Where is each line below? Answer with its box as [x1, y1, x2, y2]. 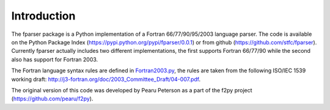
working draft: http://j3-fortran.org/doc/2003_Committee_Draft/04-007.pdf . [11, 75, 201, 83]
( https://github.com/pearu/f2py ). [11, 95, 94, 103]
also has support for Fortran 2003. [11, 55, 98, 63]
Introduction [11, 9, 76, 22]
